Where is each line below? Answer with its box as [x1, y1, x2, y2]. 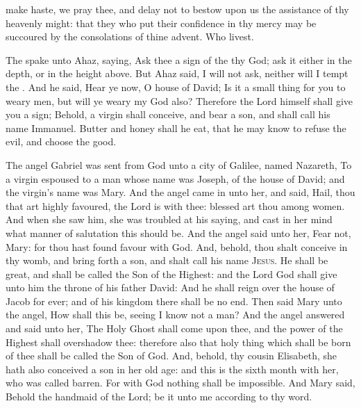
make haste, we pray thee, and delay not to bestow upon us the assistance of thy [6, 2, 349, 16]
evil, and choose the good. [6, 134, 117, 149]
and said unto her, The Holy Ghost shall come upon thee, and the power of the [6, 321, 343, 336]
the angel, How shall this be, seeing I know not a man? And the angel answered [6, 307, 345, 322]
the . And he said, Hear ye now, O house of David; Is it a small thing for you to [6, 79, 346, 94]
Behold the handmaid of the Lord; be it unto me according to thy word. [6, 389, 312, 404]
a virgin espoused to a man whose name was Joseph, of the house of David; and [6, 171, 345, 186]
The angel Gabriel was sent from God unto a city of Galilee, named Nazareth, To [6, 157, 352, 172]
